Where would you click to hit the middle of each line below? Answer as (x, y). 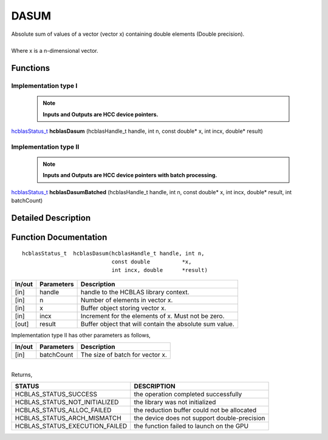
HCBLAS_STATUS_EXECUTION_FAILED (71, 426)
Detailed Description (51, 218)
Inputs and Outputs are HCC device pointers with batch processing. (130, 175)
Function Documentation (59, 238)
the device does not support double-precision (200, 418)
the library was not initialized (175, 402)
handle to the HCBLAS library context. (135, 292)
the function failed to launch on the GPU (191, 426)
